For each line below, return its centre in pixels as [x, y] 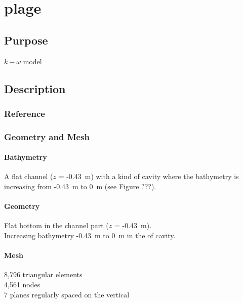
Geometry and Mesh [47, 136]
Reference [25, 113]
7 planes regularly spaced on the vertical [67, 294]
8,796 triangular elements [43, 274]
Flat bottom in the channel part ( [56, 225]
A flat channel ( [29, 176]
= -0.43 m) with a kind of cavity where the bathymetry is [149, 176]
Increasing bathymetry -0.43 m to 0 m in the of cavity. [90, 235]
